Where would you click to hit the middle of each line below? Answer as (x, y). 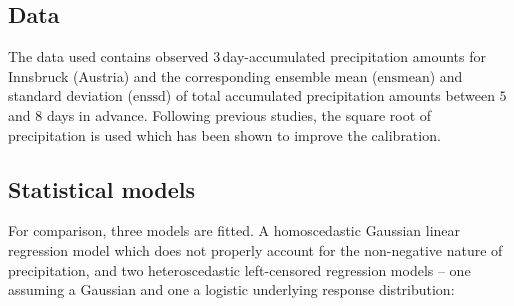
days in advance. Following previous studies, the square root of (239, 114)
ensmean (403, 77)
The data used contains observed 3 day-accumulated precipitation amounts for (247, 56)
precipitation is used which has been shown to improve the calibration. (224, 134)
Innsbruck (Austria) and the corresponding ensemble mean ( (193, 75)
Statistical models (102, 188)
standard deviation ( (70, 95)
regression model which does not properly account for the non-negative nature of (255, 249)
